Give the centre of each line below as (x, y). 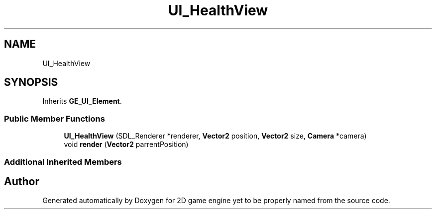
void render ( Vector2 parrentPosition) (126, 144)
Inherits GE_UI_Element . (82, 101)
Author (22, 181)
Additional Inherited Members (63, 162)
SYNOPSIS (31, 82)
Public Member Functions (54, 118)
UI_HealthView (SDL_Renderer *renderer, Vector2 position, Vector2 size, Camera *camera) (215, 136)
